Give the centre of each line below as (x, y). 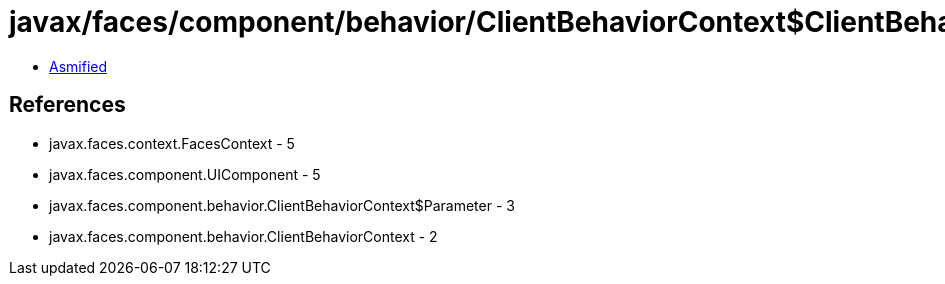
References (67, 105)
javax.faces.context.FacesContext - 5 (172, 143)
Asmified (78, 66)
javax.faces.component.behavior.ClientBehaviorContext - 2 (243, 236)
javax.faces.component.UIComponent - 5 (185, 174)
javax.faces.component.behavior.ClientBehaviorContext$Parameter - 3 (282, 205)
